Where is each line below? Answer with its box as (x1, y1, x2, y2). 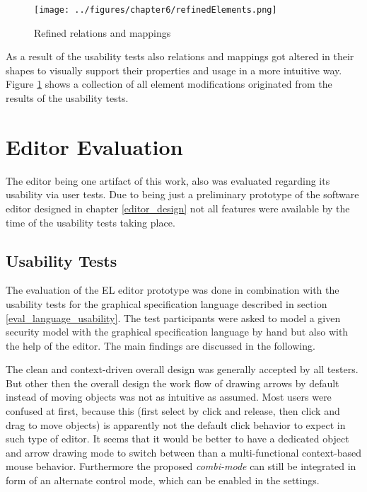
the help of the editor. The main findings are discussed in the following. (6, 338, 315, 353)
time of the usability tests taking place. (6, 214, 175, 229)
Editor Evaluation (6, 132, 183, 161)
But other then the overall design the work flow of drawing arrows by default (6, 375, 339, 390)
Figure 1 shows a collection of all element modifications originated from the (6, 76, 332, 91)
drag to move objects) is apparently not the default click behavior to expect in (6, 417, 346, 432)
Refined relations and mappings (34, 25, 171, 40)
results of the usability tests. (6, 91, 129, 105)
